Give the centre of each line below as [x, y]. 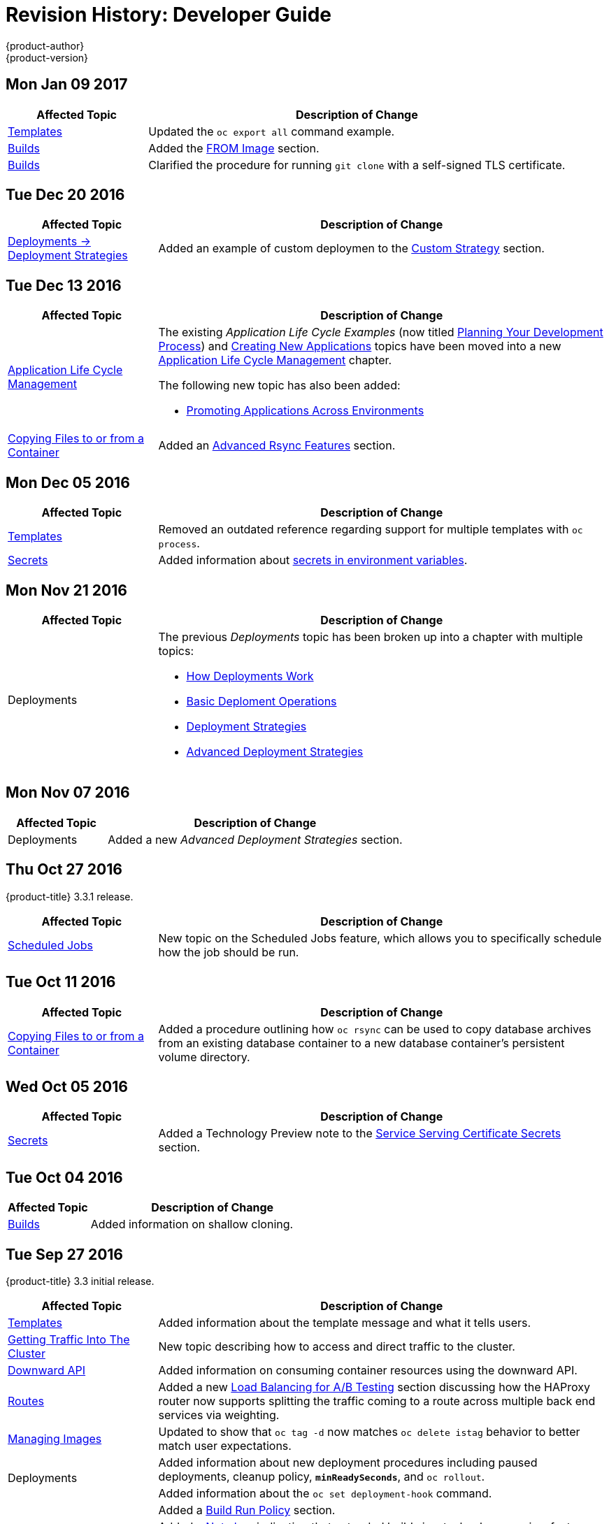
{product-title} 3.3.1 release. [70, 896]
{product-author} [45, 45]
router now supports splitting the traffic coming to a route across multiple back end [377, 1401]
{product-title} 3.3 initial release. [80, 1281]
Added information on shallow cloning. [192, 1224]
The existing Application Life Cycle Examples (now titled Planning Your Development [381, 332]
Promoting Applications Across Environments [305, 411]
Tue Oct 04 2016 [64, 1177]
